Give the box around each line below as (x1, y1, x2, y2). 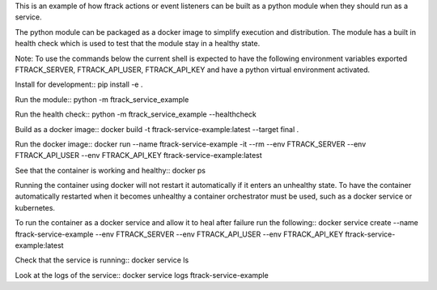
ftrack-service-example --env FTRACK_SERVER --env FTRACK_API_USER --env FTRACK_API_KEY (15, 229, 344, 239)
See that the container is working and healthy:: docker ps (15, 165, 206, 175)
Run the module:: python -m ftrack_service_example (15, 94, 189, 104)
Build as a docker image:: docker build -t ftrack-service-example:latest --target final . (15, 124, 299, 134)
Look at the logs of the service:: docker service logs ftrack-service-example (15, 270, 269, 279)
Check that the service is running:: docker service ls (15, 255, 189, 265)
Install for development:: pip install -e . (15, 79, 143, 89)
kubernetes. (15, 203, 56, 212)
